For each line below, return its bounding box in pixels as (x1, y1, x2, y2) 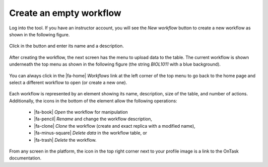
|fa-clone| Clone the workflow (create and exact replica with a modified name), (34, 123, 196, 129)
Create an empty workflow (9, 7, 122, 18)
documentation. (9, 155, 42, 161)
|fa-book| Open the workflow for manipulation (34, 109, 128, 115)
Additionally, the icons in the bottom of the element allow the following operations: (9, 97, 177, 104)
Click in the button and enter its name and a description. (9, 43, 124, 49)
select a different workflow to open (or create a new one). (9, 80, 128, 85)
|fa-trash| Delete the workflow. (34, 137, 97, 143)
